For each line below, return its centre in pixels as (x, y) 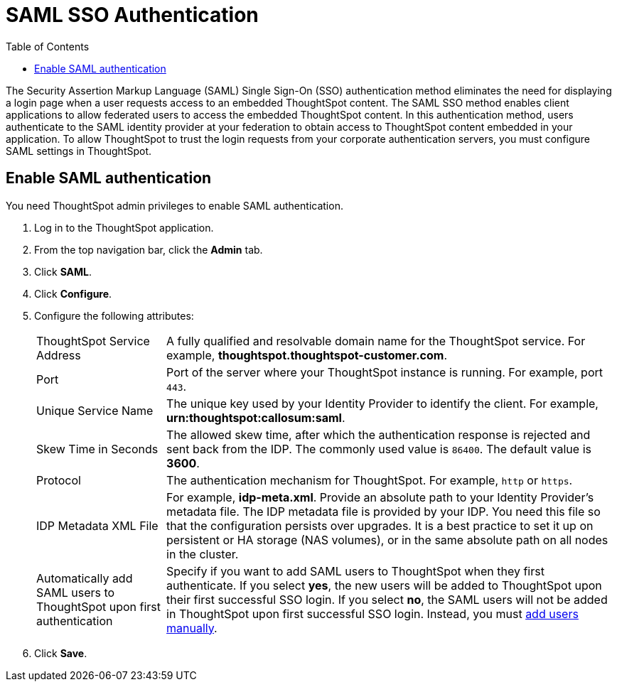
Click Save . (61, 653)
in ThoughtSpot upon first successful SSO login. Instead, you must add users (372, 613)
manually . (192, 628)
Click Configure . (73, 293)
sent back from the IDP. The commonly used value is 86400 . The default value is (379, 449)
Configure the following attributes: (114, 315)
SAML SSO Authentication (132, 15)
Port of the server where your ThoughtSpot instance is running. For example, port (385, 372)
